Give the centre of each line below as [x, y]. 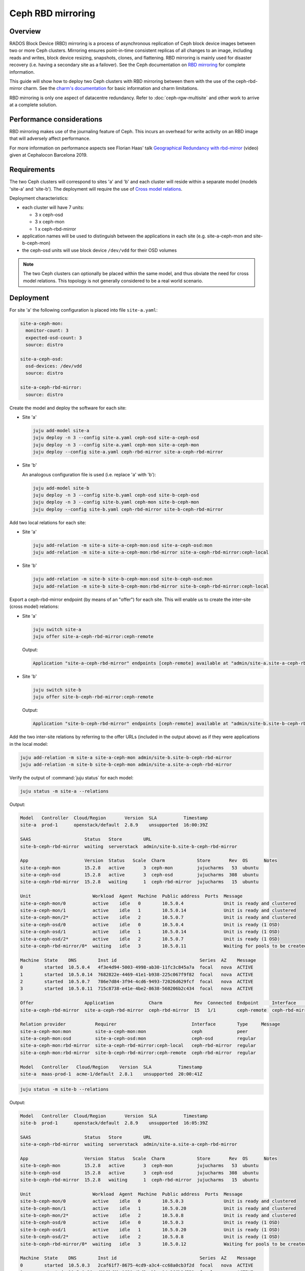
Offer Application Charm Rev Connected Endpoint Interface [158, 1003]
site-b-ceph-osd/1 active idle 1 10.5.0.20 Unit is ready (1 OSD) [150, 1230]
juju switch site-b [57, 690]
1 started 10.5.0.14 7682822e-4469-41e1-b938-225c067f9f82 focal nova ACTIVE [137, 974]
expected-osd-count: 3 [54, 338]
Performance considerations [56, 119]
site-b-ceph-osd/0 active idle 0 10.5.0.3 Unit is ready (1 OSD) [150, 1222]
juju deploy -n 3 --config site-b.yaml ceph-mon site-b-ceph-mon [116, 502]
